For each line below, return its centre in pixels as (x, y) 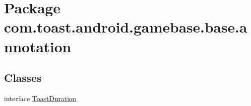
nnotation (38, 46)
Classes (23, 78)
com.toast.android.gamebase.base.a (126, 27)
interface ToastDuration (40, 98)
